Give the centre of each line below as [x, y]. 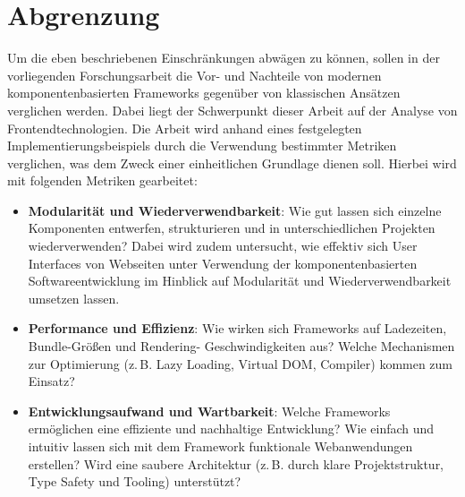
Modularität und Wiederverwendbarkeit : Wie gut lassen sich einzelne [235, 210]
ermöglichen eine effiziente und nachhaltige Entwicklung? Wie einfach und [231, 428]
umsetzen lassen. [74, 298]
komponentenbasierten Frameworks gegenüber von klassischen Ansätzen [204, 93]
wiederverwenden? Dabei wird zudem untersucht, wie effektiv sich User [223, 246]
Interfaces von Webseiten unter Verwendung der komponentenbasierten [223, 263]
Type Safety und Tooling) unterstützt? [135, 481]
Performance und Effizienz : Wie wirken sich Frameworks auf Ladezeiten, [237, 328]
